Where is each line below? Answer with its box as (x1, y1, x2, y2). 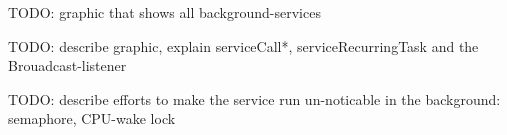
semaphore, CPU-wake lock (8, 108, 176, 129)
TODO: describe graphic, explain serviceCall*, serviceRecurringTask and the (8, 35, 479, 56)
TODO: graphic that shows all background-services (8, 2, 321, 22)
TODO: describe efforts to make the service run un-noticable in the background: (8, 88, 501, 109)
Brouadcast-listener (8, 55, 127, 76)
